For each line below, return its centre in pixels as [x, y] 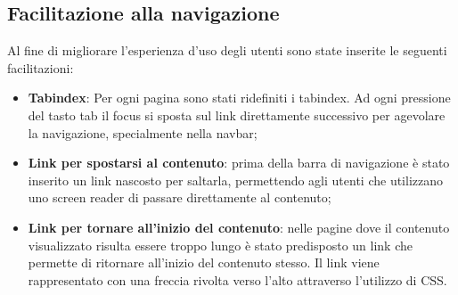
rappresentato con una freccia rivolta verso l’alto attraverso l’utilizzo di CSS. [237, 279]
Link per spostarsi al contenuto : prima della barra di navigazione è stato [239, 163]
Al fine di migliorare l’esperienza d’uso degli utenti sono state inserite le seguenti [227, 50]
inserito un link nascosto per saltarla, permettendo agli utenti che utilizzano [236, 180]
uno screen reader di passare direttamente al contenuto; [180, 197]
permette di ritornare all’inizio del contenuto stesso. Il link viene [204, 262]
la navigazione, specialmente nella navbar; [143, 132]
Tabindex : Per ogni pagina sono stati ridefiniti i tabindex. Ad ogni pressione [239, 98]
